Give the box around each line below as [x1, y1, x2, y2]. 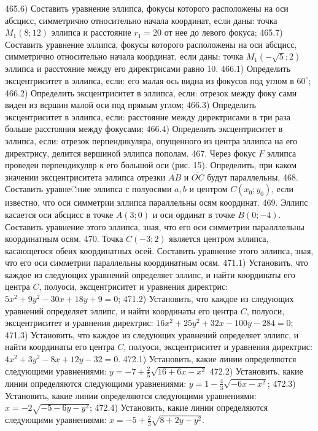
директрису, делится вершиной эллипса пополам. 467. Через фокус [5, 146, 256, 159]
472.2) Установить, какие [209, 364, 303, 377]
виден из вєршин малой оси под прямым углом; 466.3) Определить [5, 98, 256, 111]
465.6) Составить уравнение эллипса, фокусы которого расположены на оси [5, 2, 289, 14]
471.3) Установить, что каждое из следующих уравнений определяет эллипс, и [5, 328, 299, 341]
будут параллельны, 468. [207, 170, 298, 183]
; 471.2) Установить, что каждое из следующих [118, 292, 294, 305]
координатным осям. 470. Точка [5, 232, 123, 245]
